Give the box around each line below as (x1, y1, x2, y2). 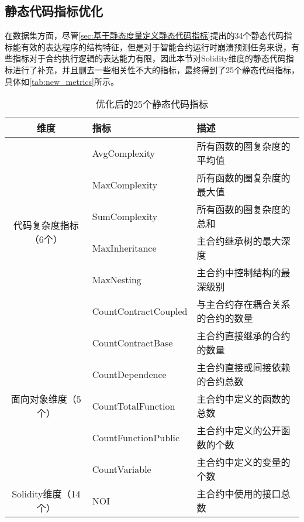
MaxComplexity (92, 177, 158, 191)
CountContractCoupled (92, 304, 188, 318)
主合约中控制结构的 (196, 266, 281, 280)
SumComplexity (92, 209, 158, 223)
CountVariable (92, 462, 151, 476)
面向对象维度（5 (11, 392, 81, 406)
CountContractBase (92, 335, 173, 349)
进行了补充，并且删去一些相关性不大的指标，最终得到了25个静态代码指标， (12, 63, 299, 75)
